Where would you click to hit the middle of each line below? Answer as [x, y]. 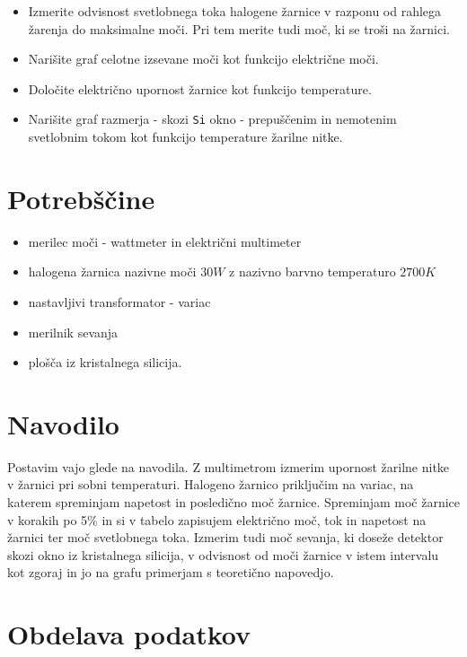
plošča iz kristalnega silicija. [105, 362]
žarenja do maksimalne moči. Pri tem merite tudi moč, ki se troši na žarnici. [239, 28]
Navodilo [63, 423]
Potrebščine [81, 198]
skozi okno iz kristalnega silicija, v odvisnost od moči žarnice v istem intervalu [223, 554]
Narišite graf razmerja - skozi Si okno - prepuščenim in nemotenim [212, 119]
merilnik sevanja [73, 332]
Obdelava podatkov [129, 634]
